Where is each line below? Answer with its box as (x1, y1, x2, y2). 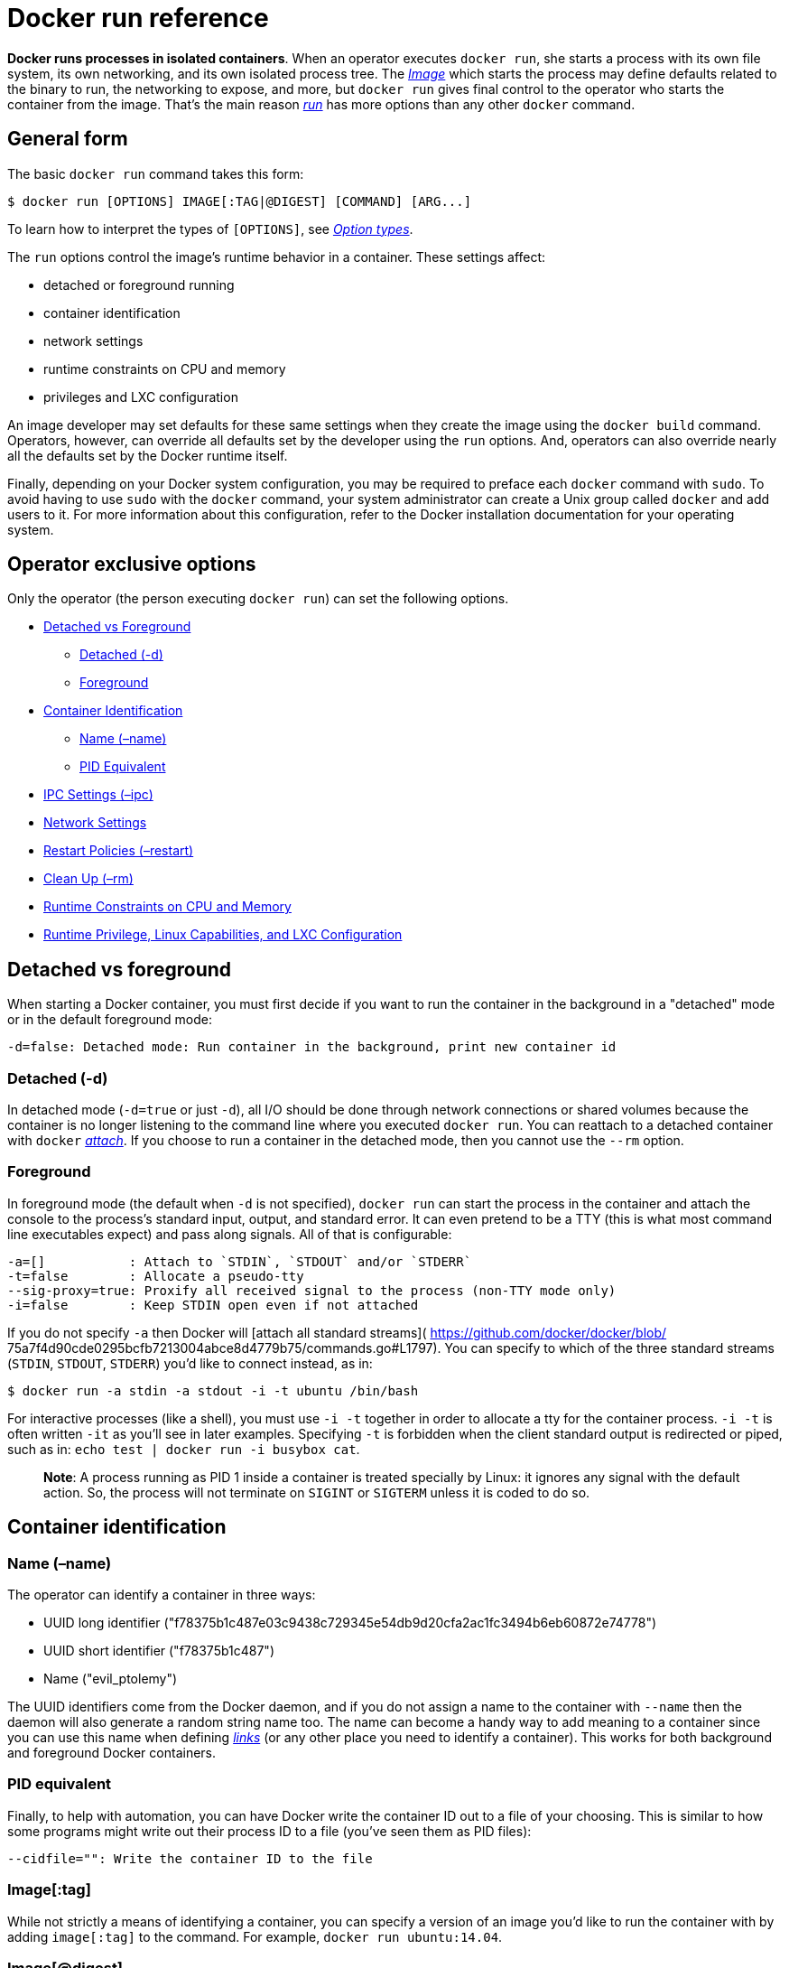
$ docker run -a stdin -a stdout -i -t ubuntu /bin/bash (7, 1383, 419, 1398)
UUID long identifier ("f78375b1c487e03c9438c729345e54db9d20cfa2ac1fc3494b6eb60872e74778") (43, 1615, 657, 1630)
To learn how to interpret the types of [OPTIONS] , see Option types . (7, 220, 413, 237)
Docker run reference (7, 3, 269, 33)
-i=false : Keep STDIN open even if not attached (7, 1297, 419, 1312)
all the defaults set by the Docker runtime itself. (7, 447, 288, 463)
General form (7, 127, 128, 151)
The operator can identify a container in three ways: (7, 1587, 316, 1602)
